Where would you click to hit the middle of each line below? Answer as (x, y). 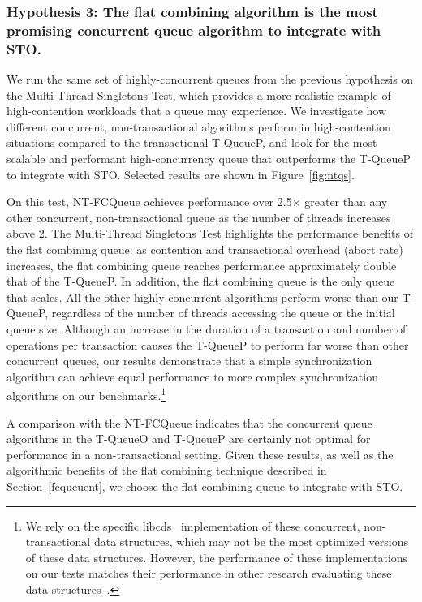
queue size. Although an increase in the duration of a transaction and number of (207, 328)
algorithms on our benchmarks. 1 (86, 394)
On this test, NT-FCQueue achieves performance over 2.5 (149, 202)
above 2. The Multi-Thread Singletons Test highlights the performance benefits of (210, 233)
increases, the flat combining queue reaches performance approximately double (202, 265)
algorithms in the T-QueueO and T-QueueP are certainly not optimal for (189, 439)
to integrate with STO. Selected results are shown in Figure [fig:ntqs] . (181, 174)
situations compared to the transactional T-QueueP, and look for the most (192, 142)
